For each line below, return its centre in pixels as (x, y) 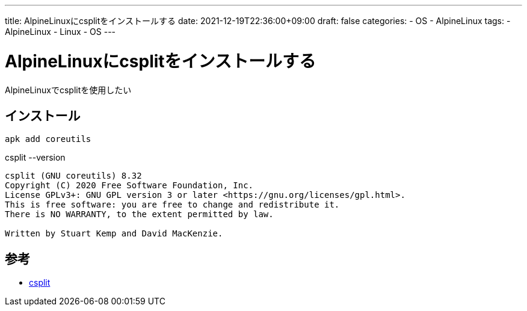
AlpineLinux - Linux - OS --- (60, 32)
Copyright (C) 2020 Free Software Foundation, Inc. (129, 186)
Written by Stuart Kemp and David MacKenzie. (114, 234)
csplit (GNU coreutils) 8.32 (73, 176)
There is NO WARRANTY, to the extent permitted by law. (139, 214)
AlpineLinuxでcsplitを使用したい (68, 90)
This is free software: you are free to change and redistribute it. (172, 205)
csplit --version (35, 158)
